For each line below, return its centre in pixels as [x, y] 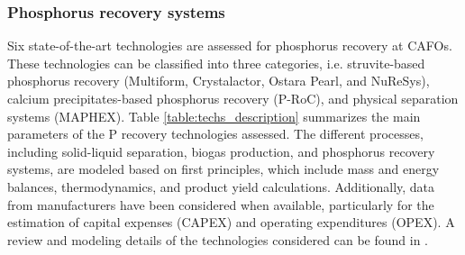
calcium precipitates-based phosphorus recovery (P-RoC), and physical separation [233, 98]
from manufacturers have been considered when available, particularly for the [221, 204]
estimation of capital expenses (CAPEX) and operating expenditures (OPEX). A [231, 222]
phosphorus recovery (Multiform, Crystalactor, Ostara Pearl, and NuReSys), [219, 81]
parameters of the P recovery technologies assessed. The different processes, [215, 134]
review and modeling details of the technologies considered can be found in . [218, 239]
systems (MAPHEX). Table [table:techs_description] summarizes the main [214, 116]
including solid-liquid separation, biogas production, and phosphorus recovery [221, 151]
